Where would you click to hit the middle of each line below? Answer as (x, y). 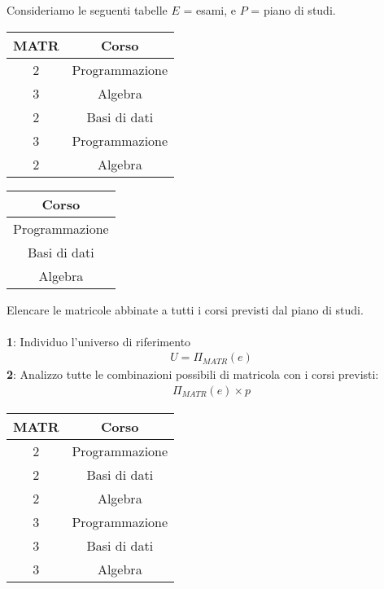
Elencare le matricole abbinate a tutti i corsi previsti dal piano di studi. (185, 309)
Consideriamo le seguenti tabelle (87, 10)
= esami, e (210, 10)
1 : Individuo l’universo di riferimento (99, 341)
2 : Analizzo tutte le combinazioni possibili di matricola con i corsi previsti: (193, 374)
